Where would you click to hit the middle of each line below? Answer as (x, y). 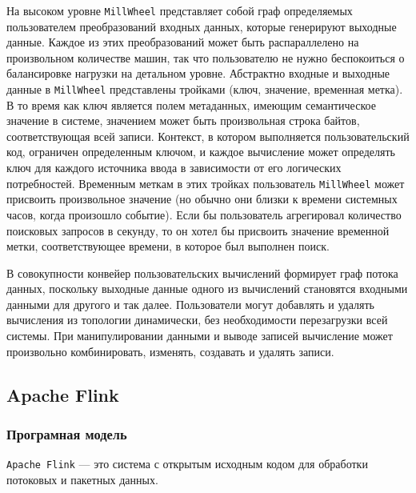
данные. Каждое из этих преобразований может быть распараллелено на (183, 42)
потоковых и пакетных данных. (82, 479)
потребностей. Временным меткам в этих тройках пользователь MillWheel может (206, 183)
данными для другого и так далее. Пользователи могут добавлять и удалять (190, 304)
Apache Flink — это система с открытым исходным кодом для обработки (187, 464)
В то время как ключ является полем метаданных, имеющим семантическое (191, 104)
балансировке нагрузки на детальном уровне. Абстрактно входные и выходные (198, 73)
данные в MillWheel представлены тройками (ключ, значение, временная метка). (205, 89)
